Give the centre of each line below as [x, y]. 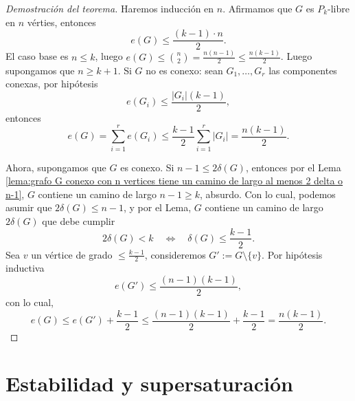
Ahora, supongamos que [56, 167]
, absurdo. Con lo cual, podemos [268, 194]
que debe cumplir [79, 220]
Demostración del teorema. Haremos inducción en [110, 8]
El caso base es [37, 56]
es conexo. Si [147, 167]
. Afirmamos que [257, 8]
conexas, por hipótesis [52, 84]
